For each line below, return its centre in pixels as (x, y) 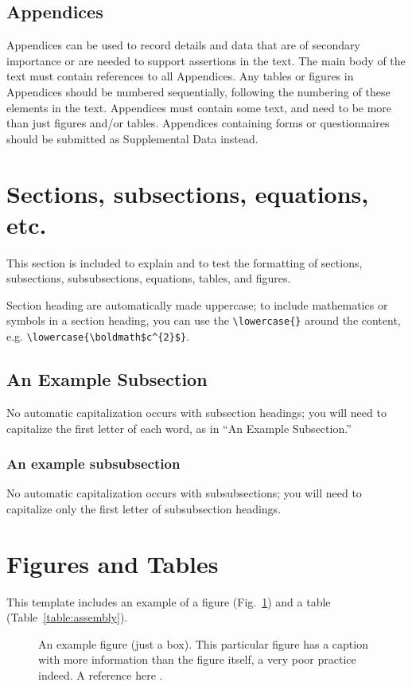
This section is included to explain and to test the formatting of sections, (185, 262)
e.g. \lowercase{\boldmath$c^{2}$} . (98, 336)
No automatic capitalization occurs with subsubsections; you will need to (184, 493)
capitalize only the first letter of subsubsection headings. (144, 508)
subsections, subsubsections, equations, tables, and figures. (149, 278)
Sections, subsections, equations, (188, 193)
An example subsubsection (93, 464)
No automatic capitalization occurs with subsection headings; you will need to (196, 412)
